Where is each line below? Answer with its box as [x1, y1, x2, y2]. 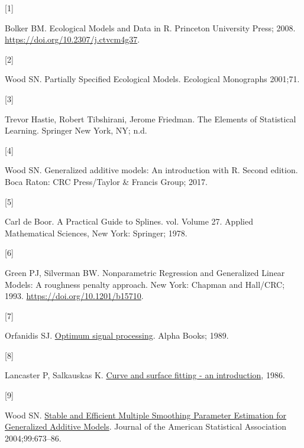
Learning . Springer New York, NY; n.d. [5, 124, 147, 137]
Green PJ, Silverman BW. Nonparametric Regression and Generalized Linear [5, 266, 285, 278]
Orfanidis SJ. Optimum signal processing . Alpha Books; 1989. [5, 329, 229, 342]
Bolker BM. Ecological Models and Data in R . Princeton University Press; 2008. [5, 21, 296, 34]
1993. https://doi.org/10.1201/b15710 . [5, 290, 144, 302]
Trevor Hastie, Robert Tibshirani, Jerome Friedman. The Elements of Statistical [5, 112, 296, 125]
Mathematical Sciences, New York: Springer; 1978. [5, 226, 187, 239]
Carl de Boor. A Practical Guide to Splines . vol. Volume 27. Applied [5, 215, 253, 228]
